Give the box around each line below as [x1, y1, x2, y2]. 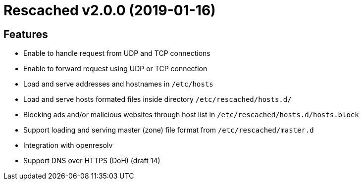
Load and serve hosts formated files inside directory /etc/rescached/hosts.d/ [23, 95, 292, 104]
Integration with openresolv [23, 141, 113, 150]
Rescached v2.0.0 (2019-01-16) [3, 2, 216, 19]
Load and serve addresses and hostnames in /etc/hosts [23, 80, 213, 89]
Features [3, 28, 48, 41]
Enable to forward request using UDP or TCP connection [23, 64, 207, 73]
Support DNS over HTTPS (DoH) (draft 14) [23, 156, 160, 165]
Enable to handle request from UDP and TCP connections [23, 49, 210, 58]
